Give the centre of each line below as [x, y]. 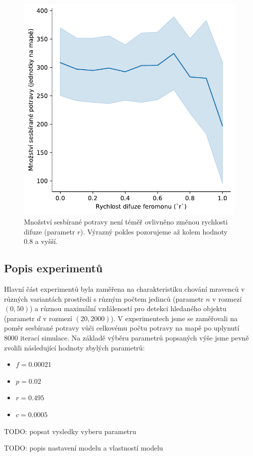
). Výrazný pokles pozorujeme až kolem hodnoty [154, 231]
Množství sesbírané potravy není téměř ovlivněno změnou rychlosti [126, 222]
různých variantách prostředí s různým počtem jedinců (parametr [104, 298]
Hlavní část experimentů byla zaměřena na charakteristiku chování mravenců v [125, 289]
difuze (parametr [50, 231]
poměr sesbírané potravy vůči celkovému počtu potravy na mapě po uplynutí [122, 328]
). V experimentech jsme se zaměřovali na [174, 318]
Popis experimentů [53, 268]
